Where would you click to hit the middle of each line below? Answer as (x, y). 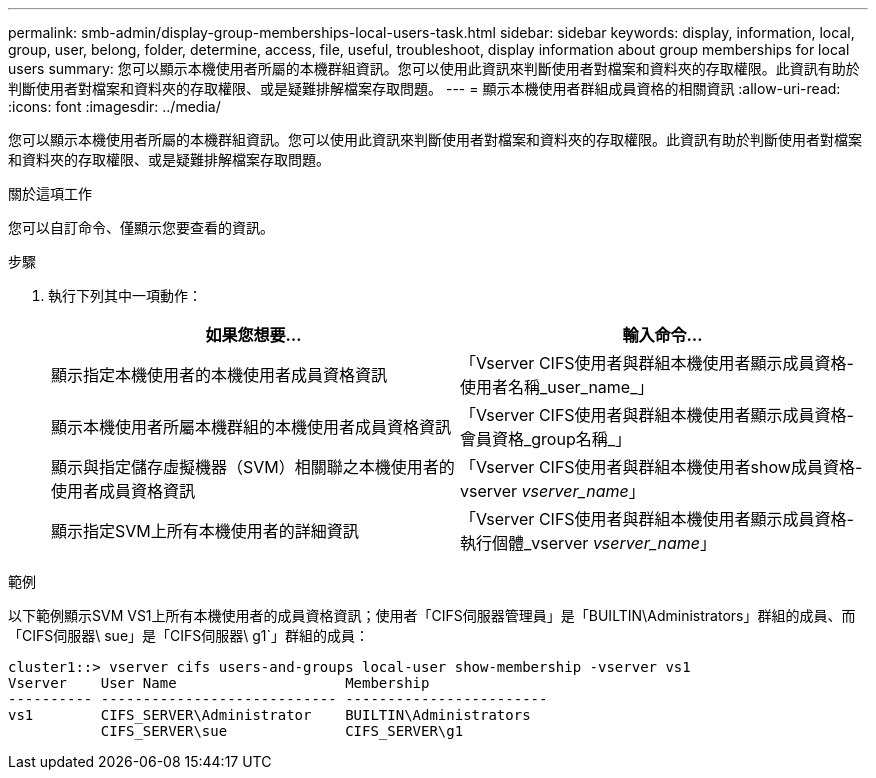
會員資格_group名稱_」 (546, 439)
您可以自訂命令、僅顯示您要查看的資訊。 (141, 227)
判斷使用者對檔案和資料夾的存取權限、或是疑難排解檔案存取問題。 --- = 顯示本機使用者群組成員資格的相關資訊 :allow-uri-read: (424, 88)
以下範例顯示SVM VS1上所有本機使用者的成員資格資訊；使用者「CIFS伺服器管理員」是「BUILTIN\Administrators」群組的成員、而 (432, 615)
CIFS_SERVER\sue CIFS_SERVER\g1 (282, 731)
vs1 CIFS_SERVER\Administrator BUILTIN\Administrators (269, 715)
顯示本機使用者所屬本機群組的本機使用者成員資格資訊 (251, 427)
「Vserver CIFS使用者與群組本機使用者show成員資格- (661, 467)
